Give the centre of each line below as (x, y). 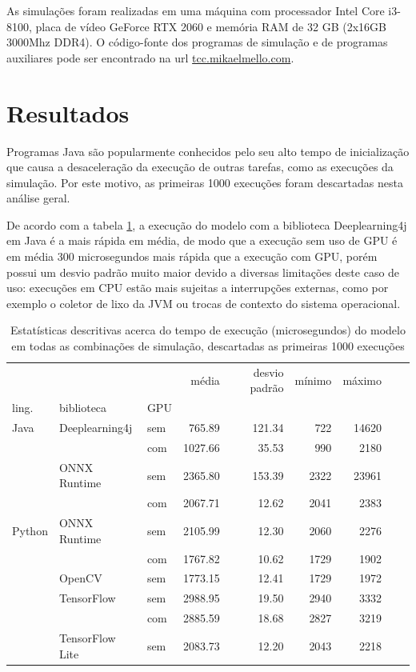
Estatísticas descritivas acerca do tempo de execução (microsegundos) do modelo (208, 330)
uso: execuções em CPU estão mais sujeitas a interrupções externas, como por (198, 288)
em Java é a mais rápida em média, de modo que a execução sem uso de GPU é (202, 240)
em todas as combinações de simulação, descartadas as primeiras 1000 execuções (208, 346)
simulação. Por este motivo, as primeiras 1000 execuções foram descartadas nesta (205, 182)
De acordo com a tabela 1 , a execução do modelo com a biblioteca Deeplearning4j (207, 224)
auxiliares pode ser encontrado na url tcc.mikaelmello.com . (150, 57)
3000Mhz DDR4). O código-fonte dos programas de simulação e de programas (197, 42)
